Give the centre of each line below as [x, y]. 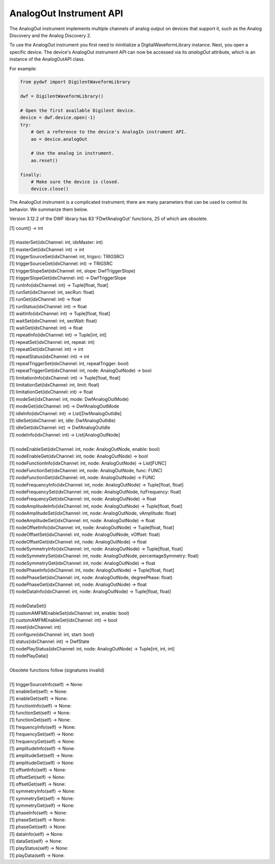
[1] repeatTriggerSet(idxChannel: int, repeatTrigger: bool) [69, 363]
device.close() [50, 189]
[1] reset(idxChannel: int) [35, 627]
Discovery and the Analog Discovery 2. [50, 35]
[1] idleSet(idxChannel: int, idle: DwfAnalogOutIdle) [62, 421]
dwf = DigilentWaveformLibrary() [62, 96]
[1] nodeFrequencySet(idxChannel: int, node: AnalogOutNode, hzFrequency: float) [95, 492]
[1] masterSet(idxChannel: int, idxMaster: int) [56, 242]
